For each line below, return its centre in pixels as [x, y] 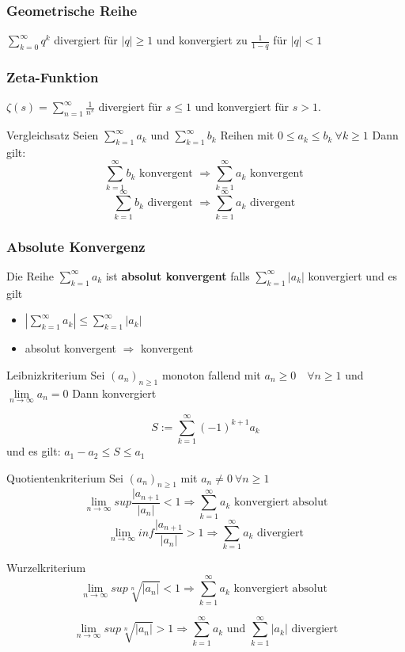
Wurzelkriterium [46, 567]
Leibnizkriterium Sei [56, 374]
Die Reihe [30, 275]
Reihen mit [247, 135]
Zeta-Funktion [53, 76]
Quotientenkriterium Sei [65, 477]
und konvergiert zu [202, 40]
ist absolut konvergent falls [178, 275]
